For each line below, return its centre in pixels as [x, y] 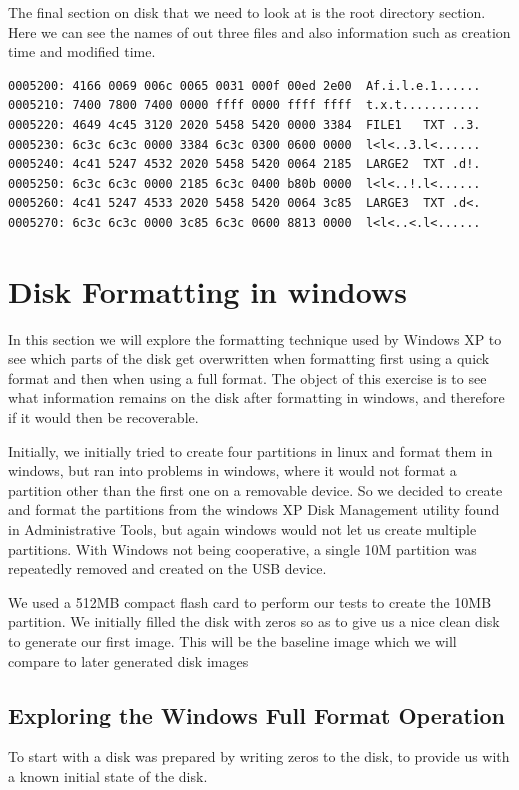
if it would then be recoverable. [103, 417]
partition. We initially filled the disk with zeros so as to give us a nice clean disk [254, 621]
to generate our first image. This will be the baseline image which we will [232, 640]
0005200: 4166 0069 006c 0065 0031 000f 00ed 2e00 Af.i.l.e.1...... [244, 85]
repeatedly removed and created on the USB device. [167, 568]
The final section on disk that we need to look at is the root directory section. [247, 12]
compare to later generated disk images [128, 660]
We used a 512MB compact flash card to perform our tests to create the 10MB [250, 601]
